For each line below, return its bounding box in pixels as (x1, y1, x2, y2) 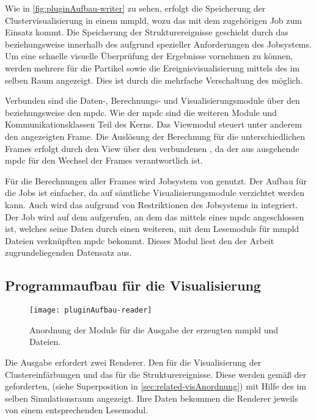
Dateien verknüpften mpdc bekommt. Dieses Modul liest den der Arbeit (5, 234, 274, 247)
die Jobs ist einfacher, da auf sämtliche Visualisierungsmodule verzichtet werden (5, 186, 305, 199)
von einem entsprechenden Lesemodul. (5, 404, 149, 416)
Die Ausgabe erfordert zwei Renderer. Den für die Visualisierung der (5, 355, 262, 368)
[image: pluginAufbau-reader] (29, 306, 152, 315)
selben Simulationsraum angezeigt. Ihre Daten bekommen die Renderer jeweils (5, 391, 298, 404)
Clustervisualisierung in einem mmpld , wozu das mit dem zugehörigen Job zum (5, 13, 302, 26)
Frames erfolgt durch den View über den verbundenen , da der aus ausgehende (5, 142, 299, 154)
